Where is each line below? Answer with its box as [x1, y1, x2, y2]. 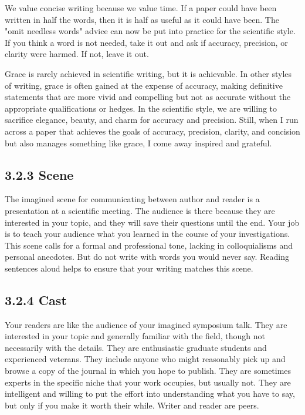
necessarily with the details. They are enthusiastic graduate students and [5, 341, 267, 353]
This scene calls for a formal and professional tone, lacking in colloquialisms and [5, 239, 293, 251]
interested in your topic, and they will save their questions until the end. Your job [5, 216, 300, 228]
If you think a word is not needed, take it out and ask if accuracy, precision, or [5, 36, 288, 48]
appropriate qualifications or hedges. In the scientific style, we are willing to [5, 102, 277, 114]
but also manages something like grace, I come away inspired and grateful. [5, 136, 272, 149]
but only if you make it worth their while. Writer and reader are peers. [5, 399, 259, 411]
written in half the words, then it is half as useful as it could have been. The [5, 13, 279, 25]
